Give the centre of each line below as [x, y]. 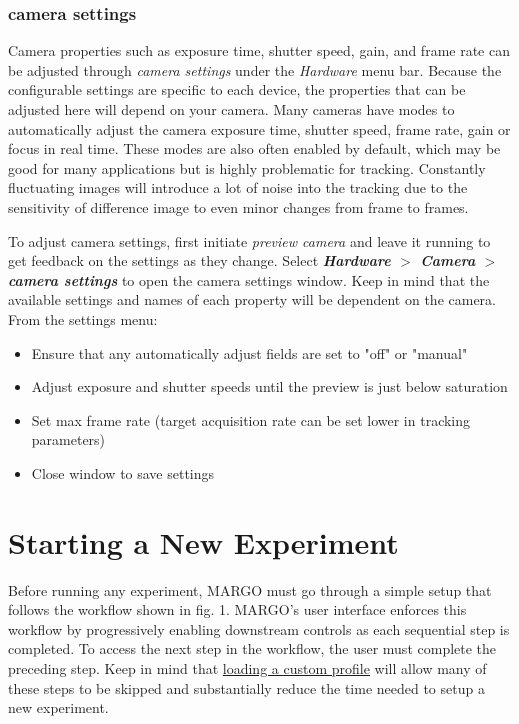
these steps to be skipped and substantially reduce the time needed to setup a [246, 687]
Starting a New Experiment [203, 541]
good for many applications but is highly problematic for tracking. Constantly [247, 167]
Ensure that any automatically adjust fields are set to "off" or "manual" [249, 352]
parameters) [68, 439]
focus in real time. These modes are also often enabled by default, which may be [254, 148]
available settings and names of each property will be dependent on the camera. [252, 299]
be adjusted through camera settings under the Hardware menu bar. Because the [255, 69]
